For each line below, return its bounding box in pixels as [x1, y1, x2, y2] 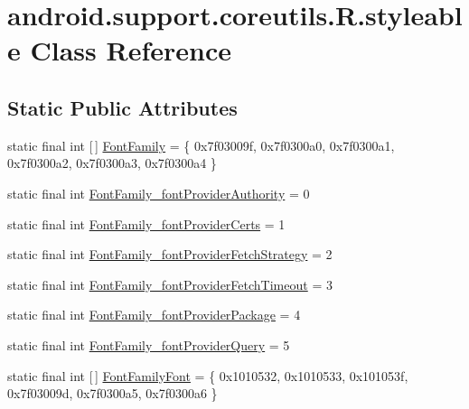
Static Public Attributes [7, 93, 238, 121]
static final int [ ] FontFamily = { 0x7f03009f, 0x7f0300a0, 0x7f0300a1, [7, 135, 395, 154]
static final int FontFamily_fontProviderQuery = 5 [7, 335, 290, 354]
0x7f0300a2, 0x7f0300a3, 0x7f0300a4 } [7, 153, 217, 172]
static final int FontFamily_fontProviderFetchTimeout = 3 [7, 274, 333, 293]
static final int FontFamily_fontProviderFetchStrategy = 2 [7, 245, 333, 264]
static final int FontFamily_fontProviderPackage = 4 [7, 305, 301, 324]
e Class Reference [7, 32, 231, 69]
